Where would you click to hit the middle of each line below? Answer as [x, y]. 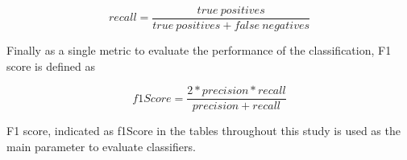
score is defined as [51, 66]
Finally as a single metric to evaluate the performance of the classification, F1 [199, 50]
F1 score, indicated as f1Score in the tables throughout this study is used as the [203, 131]
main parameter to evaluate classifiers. [101, 146]
